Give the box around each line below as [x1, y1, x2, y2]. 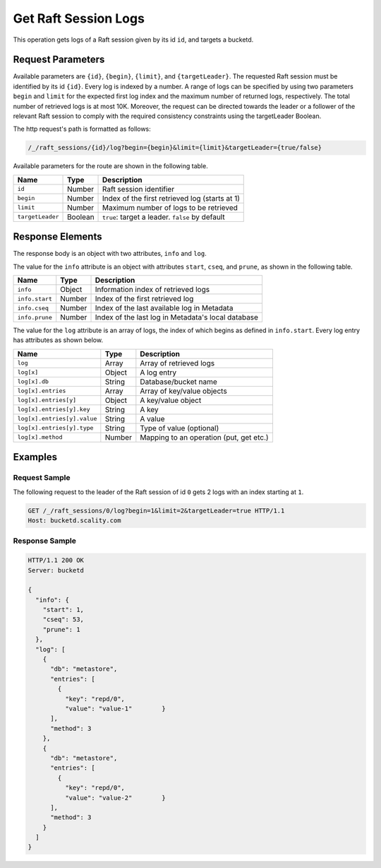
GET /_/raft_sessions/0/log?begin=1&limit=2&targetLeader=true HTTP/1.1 [28, 506, 285, 515]
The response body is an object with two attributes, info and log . [13, 250, 207, 258]
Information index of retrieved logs [95, 285, 210, 295]
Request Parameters [13, 54, 105, 66]
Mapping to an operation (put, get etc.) [140, 432, 269, 442]
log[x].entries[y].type [17, 424, 94, 432]
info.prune [17, 313, 53, 321]
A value [140, 414, 165, 423]
